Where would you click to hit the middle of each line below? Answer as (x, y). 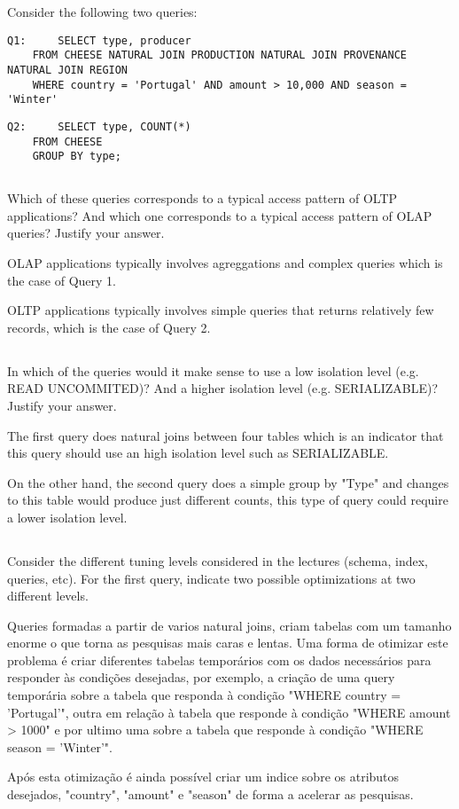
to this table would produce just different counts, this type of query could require (228, 500)
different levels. (48, 596)
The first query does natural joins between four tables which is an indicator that (226, 435)
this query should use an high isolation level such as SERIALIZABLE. (198, 453)
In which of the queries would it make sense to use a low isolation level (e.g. (213, 370)
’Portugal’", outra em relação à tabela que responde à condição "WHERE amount (229, 712)
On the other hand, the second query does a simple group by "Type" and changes (228, 482)
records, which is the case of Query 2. (109, 327)
